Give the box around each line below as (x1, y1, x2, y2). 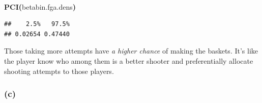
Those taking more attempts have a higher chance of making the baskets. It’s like (4, 45, 258, 56)
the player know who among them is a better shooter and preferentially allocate (4, 55, 253, 66)
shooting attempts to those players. (4, 65, 114, 76)
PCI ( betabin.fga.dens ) (4, 1, 76, 12)
